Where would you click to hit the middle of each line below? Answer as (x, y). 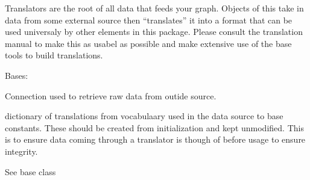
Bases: (17, 75)
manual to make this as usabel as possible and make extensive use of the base (148, 43)
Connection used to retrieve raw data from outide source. (111, 95)
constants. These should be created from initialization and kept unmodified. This (154, 127)
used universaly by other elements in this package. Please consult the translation (154, 32)
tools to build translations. (54, 55)
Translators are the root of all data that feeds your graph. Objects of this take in (154, 8)
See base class (30, 171)
